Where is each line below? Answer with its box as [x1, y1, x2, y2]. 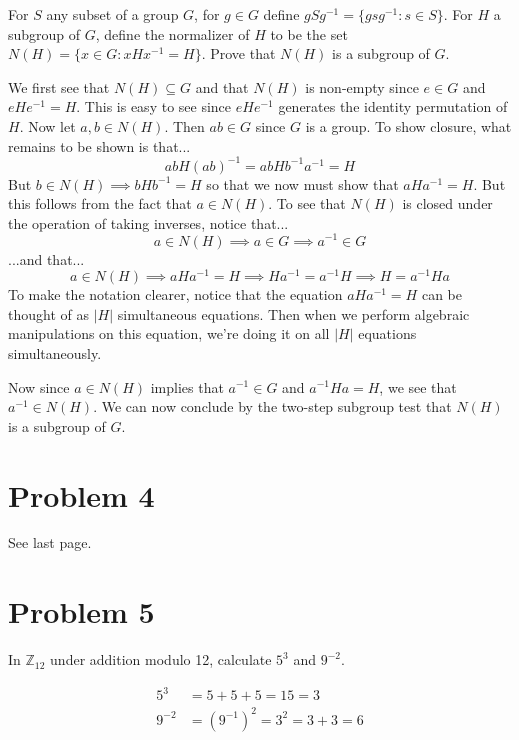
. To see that [268, 193, 346, 214]
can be [421, 284, 462, 305]
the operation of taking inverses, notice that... [8, 212, 289, 233]
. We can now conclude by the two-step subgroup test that [93, 396, 452, 417]
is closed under [402, 193, 493, 214]
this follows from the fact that [8, 193, 192, 214]
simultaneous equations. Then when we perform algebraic [117, 303, 470, 324]
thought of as [8, 303, 89, 324]
